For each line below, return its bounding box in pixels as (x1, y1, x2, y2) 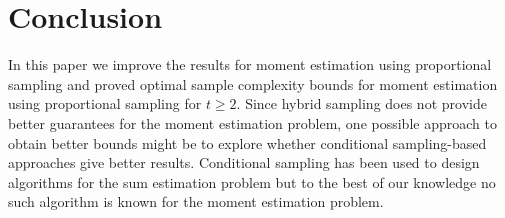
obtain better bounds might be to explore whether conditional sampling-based (8, 132, 487, 153)
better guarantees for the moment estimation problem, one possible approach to (8, 112, 497, 133)
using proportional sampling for (8, 93, 202, 114)
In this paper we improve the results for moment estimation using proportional (8, 54, 492, 75)
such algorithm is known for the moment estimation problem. (8, 191, 384, 212)
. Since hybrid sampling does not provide (236, 93, 487, 114)
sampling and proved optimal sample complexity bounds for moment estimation (8, 73, 498, 94)
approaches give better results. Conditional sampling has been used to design (8, 152, 480, 173)
